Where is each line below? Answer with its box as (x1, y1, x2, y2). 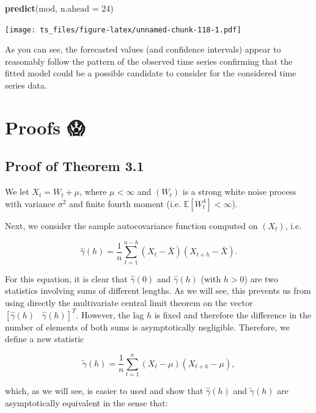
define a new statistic (5, 332, 84, 345)
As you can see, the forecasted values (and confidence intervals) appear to (5, 43, 281, 56)
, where (79, 185, 107, 198)
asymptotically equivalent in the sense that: (5, 396, 168, 409)
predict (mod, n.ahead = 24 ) (5, 2, 114, 14)
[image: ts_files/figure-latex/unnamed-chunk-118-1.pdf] (5, 25, 241, 34)
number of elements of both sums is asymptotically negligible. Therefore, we (5, 320, 290, 333)
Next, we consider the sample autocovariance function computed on (5, 219, 258, 232)
